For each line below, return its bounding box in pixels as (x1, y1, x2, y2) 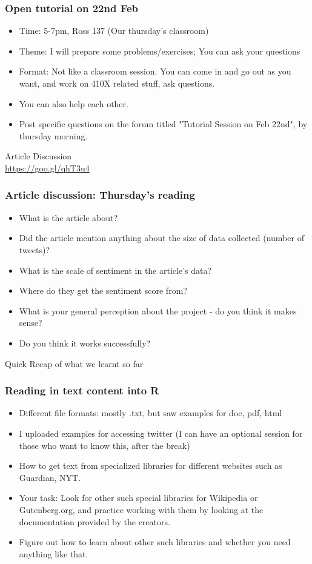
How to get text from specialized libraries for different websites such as (19, 459, 282, 472)
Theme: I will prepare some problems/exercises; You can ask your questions (19, 44, 300, 57)
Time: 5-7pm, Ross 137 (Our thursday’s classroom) (19, 24, 209, 37)
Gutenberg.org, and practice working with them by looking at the (19, 503, 264, 516)
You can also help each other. (19, 97, 128, 110)
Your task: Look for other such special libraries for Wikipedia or (19, 491, 258, 504)
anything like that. (19, 547, 88, 560)
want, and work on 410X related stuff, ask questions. (19, 77, 215, 89)
